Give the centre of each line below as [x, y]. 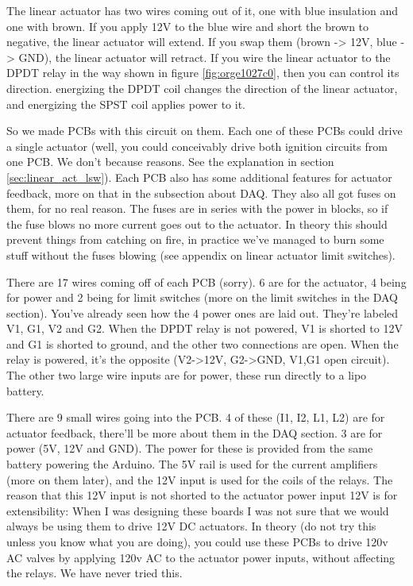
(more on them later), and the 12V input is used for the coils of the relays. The [200, 479]
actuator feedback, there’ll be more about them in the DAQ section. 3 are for [195, 432]
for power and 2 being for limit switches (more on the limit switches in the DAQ [202, 297]
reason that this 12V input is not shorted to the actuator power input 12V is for [202, 495]
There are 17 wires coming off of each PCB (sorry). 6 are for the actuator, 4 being [206, 281]
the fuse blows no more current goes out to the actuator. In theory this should [197, 224]
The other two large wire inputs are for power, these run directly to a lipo [187, 375]
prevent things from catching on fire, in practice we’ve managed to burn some [195, 239]
